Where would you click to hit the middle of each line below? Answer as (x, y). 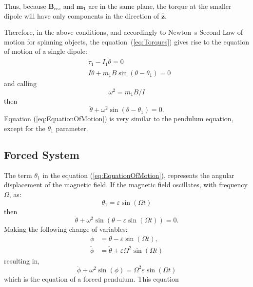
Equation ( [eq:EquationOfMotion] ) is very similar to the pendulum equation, (119, 119)
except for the (25, 128)
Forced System (42, 154)
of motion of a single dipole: (46, 51)
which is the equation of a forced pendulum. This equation (91, 278)
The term (18, 175)
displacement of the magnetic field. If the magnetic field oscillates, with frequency (126, 185)
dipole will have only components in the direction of (82, 15)
